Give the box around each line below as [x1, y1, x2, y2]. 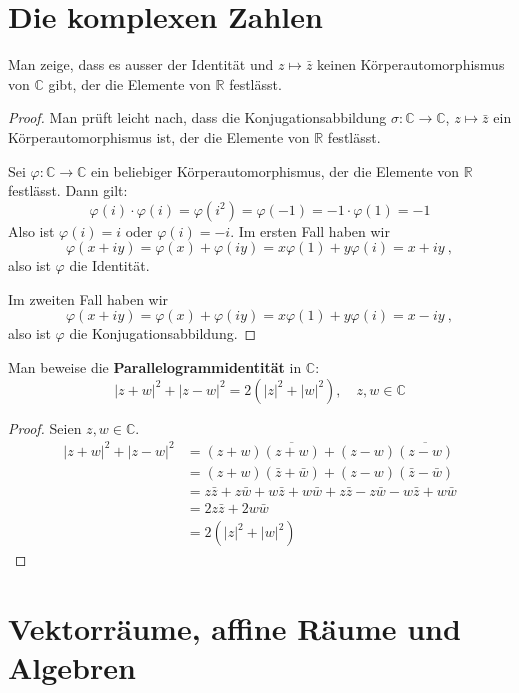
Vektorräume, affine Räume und [8, 607, 461, 648]
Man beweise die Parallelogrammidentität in [8, 357, 302, 378]
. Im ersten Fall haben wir [230, 220, 390, 241]
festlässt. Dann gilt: [8, 180, 128, 201]
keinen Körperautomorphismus [317, 54, 505, 75]
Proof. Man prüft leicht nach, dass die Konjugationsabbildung [8, 107, 387, 128]
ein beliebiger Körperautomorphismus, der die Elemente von [91, 160, 460, 181]
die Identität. [69, 255, 150, 276]
